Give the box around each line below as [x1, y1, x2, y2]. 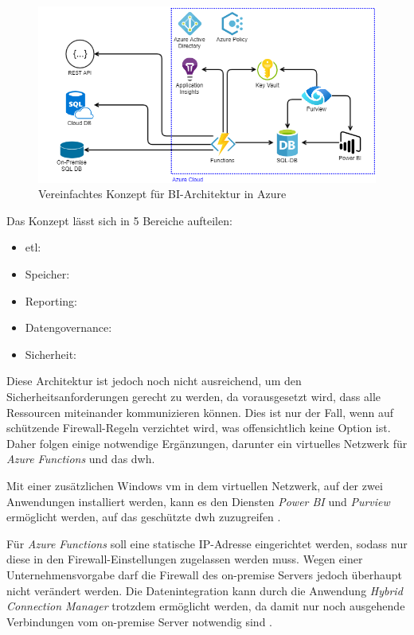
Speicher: [25, 266, 70, 282]
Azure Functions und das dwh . [6, 450, 155, 467]
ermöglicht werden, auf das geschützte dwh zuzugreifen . [6, 508, 281, 525]
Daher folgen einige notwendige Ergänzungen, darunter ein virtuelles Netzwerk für [6, 434, 408, 451]
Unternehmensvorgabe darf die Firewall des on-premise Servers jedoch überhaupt [6, 566, 403, 582]
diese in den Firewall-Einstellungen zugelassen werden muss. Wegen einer [6, 551, 363, 567]
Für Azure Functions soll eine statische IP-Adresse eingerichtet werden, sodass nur [6, 535, 408, 551]
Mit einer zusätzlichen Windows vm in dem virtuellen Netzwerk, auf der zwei [6, 477, 383, 493]
